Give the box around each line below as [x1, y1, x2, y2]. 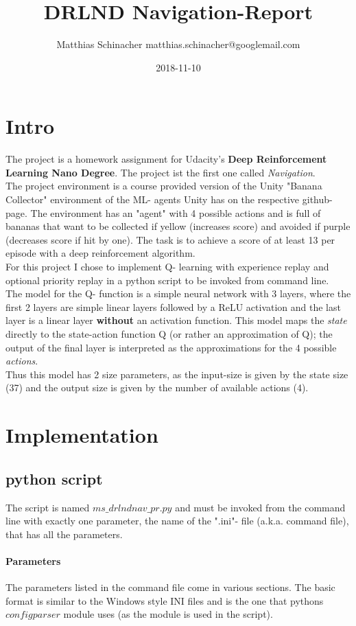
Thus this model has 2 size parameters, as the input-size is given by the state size [5, 367, 348, 381]
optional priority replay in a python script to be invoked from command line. [5, 273, 329, 287]
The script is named [5, 500, 90, 514]
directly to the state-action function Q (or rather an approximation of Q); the [5, 326, 333, 340]
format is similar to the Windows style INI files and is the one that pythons [5, 593, 324, 607]
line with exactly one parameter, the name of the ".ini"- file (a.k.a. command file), [5, 513, 349, 528]
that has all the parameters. [5, 526, 123, 541]
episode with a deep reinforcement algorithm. [5, 246, 195, 260]
